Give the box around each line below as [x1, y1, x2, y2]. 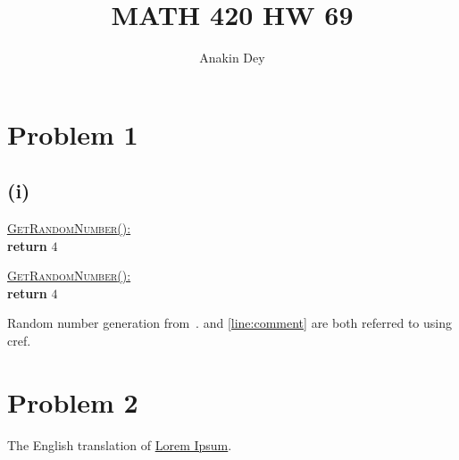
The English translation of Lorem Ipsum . [7, 435, 232, 454]
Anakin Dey [199, 48, 265, 67]
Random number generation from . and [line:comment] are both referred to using [7, 314, 452, 332]
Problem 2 [7, 383, 138, 420]
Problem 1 [7, 115, 138, 152]
